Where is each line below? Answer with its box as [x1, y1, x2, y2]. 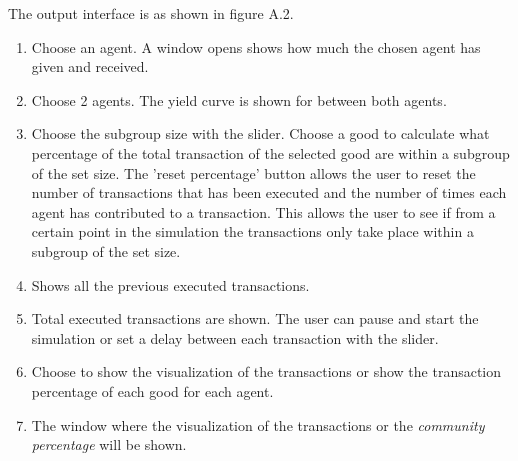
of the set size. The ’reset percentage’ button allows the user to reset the [31, 162, 476, 183]
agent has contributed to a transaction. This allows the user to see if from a [31, 201, 496, 222]
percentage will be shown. [31, 434, 187, 455]
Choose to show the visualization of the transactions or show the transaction [31, 361, 502, 382]
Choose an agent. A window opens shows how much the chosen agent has [31, 36, 481, 57]
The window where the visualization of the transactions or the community [31, 414, 485, 435]
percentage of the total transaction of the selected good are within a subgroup [31, 142, 510, 163]
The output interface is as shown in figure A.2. [8, 3, 294, 23]
